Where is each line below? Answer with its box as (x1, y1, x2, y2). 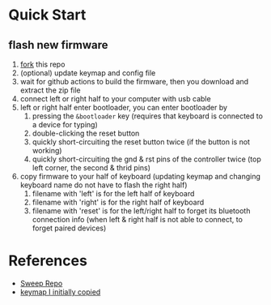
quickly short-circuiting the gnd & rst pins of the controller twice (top (32, 154, 261, 164)
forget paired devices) (32, 223, 107, 233)
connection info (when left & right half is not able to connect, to (32, 215, 243, 224)
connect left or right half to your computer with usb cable (19, 94, 212, 103)
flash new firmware (8, 38, 108, 52)
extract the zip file (19, 85, 81, 95)
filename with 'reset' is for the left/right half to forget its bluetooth (32, 206, 251, 216)
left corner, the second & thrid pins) (32, 163, 151, 172)
